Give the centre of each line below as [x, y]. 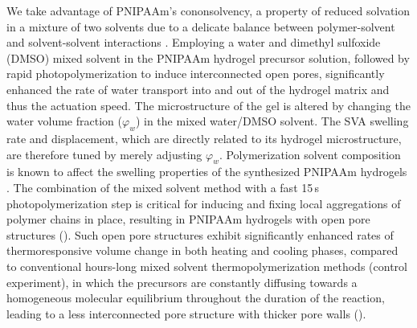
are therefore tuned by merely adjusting [104, 154]
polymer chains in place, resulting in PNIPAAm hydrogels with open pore [188, 219]
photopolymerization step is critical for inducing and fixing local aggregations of [204, 203]
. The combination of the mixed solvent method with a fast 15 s [163, 187]
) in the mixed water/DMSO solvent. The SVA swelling [272, 121]
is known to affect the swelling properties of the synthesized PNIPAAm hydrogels [207, 172]
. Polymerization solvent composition [310, 154]
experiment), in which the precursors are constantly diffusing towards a [182, 282]
